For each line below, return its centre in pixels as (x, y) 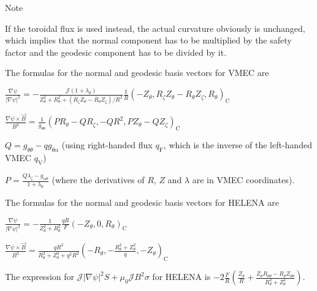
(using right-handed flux (107, 145)
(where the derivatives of (98, 180)
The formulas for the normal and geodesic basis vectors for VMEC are (137, 73)
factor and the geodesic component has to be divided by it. (116, 52)
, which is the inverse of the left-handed (238, 145)
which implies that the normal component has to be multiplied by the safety (148, 40)
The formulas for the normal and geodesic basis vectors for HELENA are (142, 202)
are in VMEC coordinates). (243, 180)
